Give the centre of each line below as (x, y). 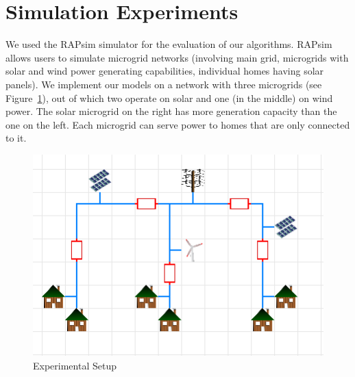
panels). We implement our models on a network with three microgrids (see (164, 84)
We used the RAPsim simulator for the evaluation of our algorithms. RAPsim (169, 44)
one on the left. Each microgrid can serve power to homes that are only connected (178, 124)
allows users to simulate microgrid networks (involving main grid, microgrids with (177, 57)
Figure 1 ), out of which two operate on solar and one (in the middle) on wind (169, 97)
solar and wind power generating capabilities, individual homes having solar (165, 71)
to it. (16, 138)
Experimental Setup (75, 365)
